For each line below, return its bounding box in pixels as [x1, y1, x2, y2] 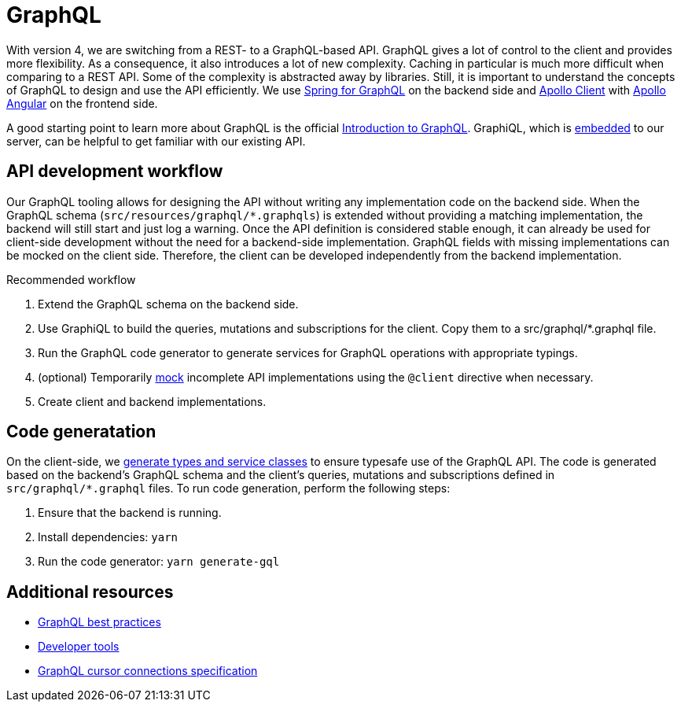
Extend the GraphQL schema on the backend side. [38, 297, 299, 311]
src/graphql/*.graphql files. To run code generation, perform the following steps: [6, 481, 451, 496]
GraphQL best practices [38, 615, 161, 629]
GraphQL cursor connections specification [38, 664, 258, 678]
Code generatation [6, 422, 156, 442]
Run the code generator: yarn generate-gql [38, 555, 280, 569]
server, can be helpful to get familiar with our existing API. [6, 134, 306, 148]
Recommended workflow [6, 272, 136, 286]
